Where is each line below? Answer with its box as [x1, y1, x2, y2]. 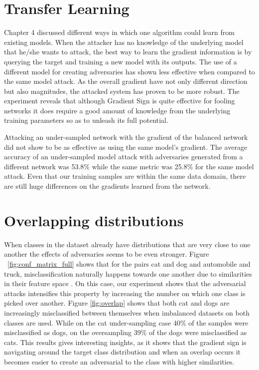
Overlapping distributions [4, 210, 184, 230]
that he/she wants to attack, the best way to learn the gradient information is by [4, 46, 252, 57]
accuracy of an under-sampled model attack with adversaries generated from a [4, 151, 243, 162]
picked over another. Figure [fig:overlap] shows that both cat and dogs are [4, 298, 230, 308]
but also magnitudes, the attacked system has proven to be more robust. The [4, 85, 240, 96]
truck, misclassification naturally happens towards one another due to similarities [4, 268, 252, 279]
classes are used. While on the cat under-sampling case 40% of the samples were [4, 317, 249, 328]
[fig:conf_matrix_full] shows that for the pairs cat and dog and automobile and [7, 258, 251, 269]
